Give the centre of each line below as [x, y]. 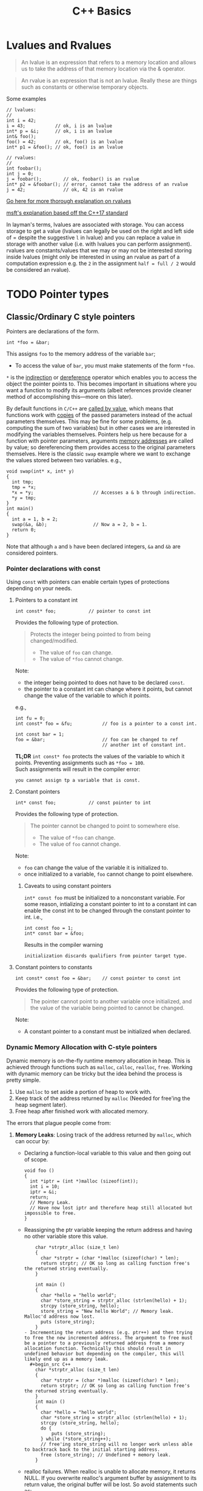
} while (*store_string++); [76, 1439]
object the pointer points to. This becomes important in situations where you [101, 384]
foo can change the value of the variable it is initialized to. [96, 868]
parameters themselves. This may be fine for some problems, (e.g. [89, 421]
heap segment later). [41, 1104]
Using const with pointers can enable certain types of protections [88, 582]
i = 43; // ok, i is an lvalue [59, 126]
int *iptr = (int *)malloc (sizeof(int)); [84, 1181]
